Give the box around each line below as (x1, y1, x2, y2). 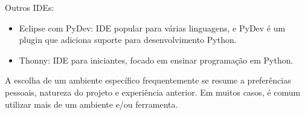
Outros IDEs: (5, 1, 54, 13)
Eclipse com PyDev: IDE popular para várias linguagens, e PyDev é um (19, 21, 286, 34)
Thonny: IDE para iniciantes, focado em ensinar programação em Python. (19, 53, 294, 66)
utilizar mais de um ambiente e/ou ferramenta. (5, 97, 178, 110)
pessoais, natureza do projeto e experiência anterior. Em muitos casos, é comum (5, 85, 301, 98)
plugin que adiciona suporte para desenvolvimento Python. (19, 33, 237, 46)
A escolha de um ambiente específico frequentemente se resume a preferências (5, 74, 291, 87)
